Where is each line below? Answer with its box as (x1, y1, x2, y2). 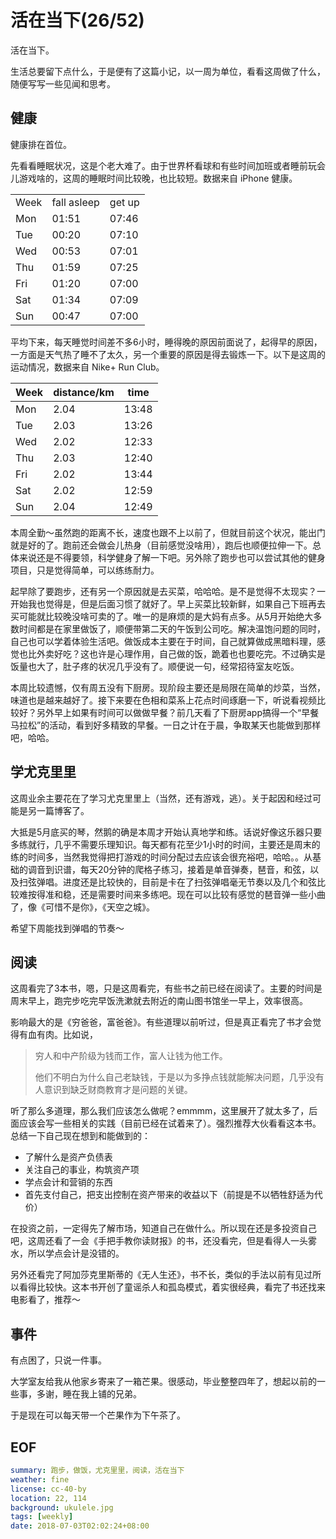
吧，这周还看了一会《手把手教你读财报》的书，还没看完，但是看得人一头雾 (10, 1235, 317, 1247)
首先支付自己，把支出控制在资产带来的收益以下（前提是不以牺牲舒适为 (24, 1189, 315, 1201)
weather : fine (10, 1474, 70, 1485)
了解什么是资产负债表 (24, 1151, 113, 1163)
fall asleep (51, 195, 100, 209)
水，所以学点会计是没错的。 (10, 1247, 125, 1260)
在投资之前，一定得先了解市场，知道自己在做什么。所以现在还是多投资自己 (10, 1222, 317, 1235)
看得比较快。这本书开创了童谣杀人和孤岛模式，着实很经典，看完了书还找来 (18, 1281, 326, 1293)
